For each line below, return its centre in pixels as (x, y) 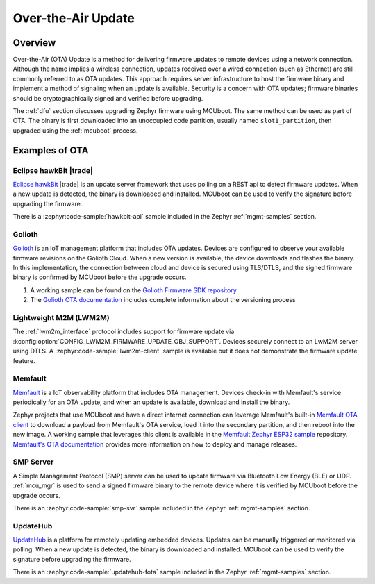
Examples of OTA (51, 150)
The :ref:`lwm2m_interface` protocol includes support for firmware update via (124, 332)
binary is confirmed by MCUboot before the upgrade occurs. (100, 277)
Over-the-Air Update (74, 18)
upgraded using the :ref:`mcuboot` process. (75, 130)
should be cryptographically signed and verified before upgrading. (108, 98)
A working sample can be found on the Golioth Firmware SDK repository (134, 290)
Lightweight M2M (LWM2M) (61, 317)
